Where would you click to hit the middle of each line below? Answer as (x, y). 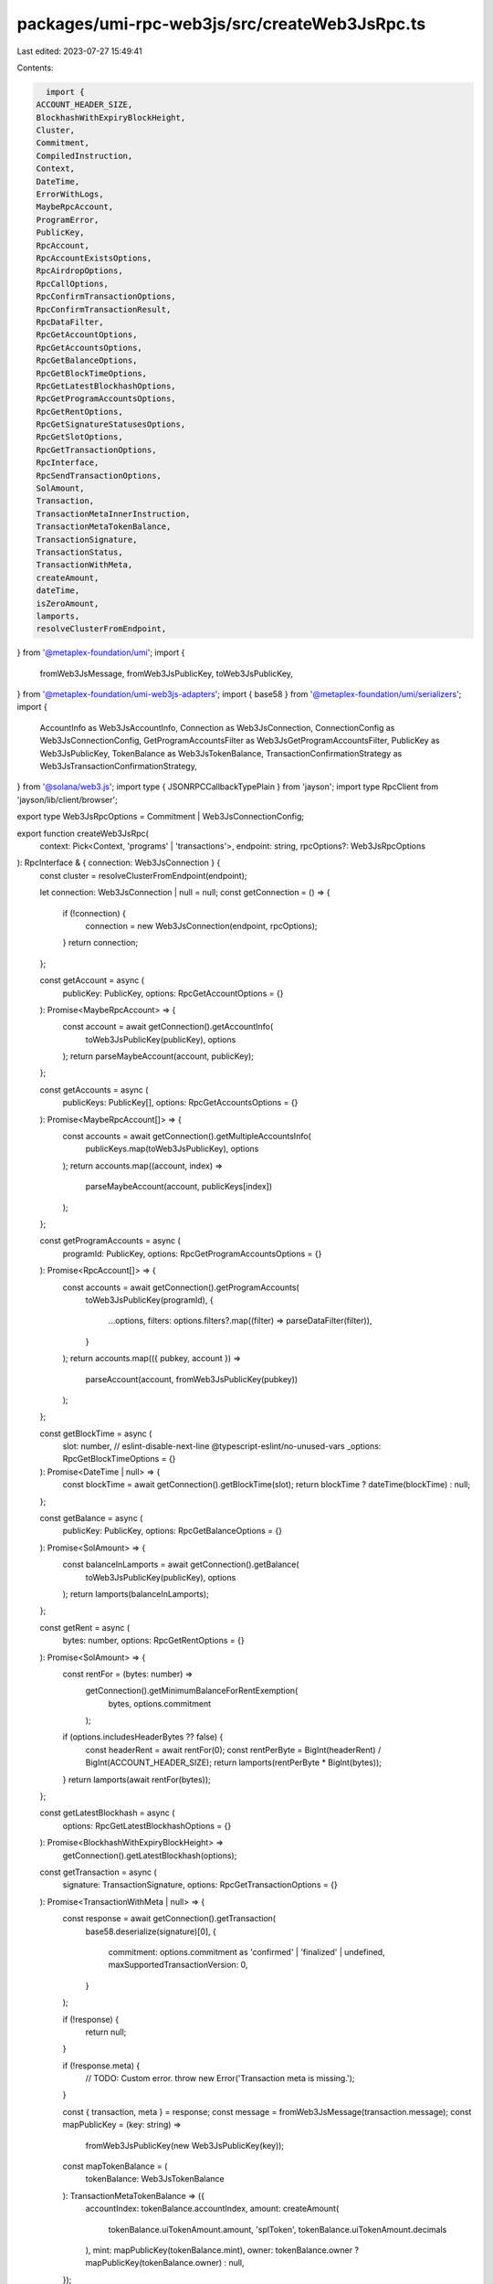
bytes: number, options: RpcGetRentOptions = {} (154, 1641)
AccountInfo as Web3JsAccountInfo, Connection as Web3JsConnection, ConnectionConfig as (217, 727)
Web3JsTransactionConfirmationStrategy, (119, 767)
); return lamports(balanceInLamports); (136, 1593)
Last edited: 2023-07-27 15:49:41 (80, 51)
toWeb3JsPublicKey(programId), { (149, 1300)
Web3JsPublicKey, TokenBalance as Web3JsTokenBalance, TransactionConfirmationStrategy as (221, 753)
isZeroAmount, (68, 603)
